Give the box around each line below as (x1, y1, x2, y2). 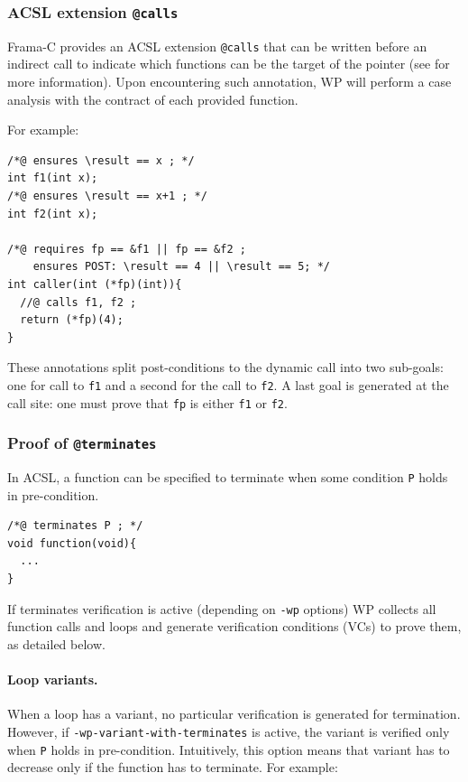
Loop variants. (7, 670, 98, 689)
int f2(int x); (7, 207, 98, 220)
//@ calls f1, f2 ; (20, 295, 137, 309)
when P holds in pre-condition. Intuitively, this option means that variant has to (7, 740, 450, 759)
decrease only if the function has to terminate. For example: (7, 758, 338, 777)
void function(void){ (7, 536, 137, 550)
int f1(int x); (7, 172, 98, 185)
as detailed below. (7, 634, 106, 653)
